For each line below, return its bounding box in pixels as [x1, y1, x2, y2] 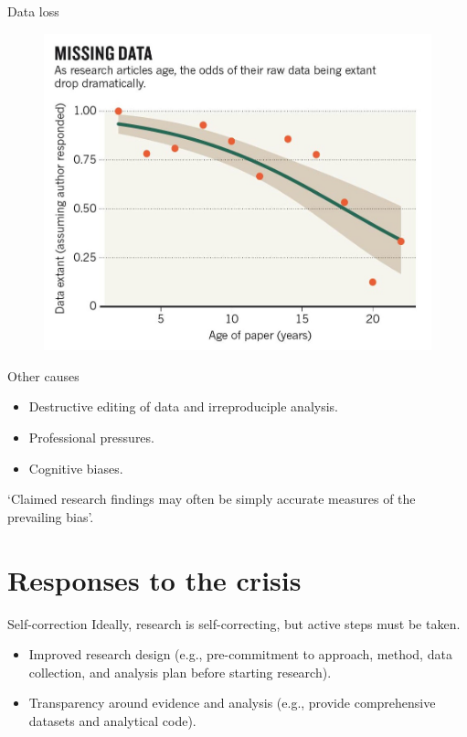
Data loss [7, 2, 59, 20]
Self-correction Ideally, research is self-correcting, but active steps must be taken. [7, 614, 461, 633]
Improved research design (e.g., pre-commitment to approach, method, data [28, 645, 452, 664]
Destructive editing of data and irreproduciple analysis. [28, 397, 338, 416]
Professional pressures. [28, 428, 154, 447]
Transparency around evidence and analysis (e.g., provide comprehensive [28, 693, 436, 712]
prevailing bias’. [7, 507, 94, 526]
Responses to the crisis [7, 561, 302, 598]
